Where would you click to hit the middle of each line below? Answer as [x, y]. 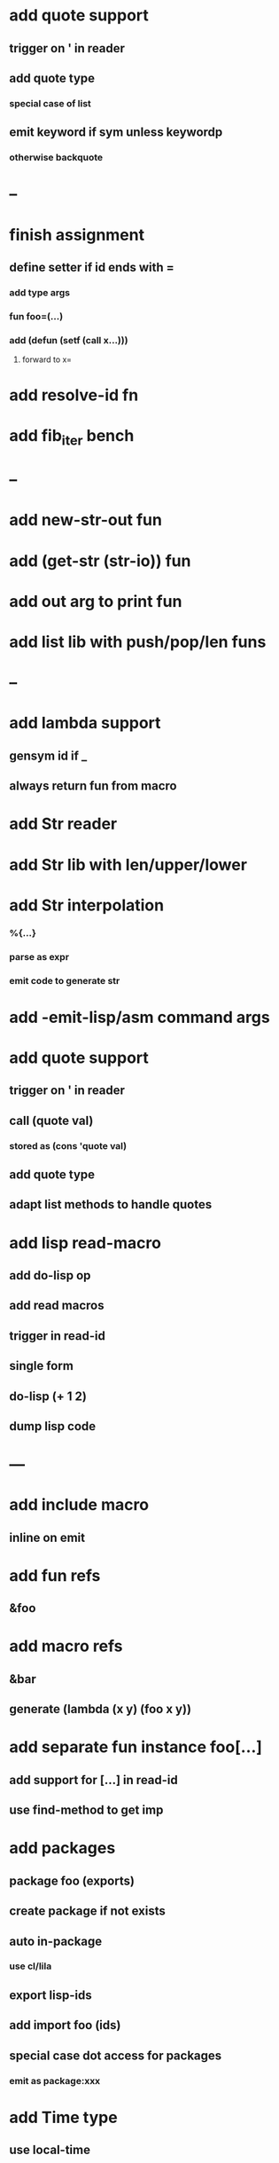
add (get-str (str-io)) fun [100, 561]
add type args [40, 292]
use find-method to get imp [86, 1810]
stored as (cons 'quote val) [68, 1145]
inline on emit [47, 1537]
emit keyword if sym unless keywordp [116, 133]
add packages [62, 1848]
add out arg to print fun [96, 601]
